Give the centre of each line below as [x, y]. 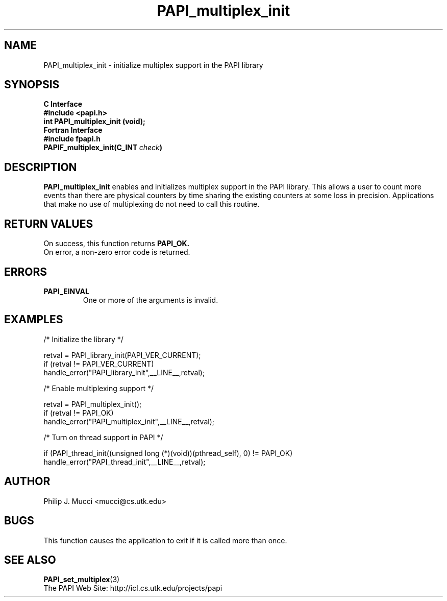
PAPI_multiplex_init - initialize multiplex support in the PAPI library [153, 65]
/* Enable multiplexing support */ [99, 388]
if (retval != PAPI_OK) [79, 413]
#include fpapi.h [72, 139]
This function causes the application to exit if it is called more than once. [165, 540]
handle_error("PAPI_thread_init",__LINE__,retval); [125, 462]
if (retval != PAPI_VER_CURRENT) [99, 364]
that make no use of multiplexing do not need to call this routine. [152, 204]
